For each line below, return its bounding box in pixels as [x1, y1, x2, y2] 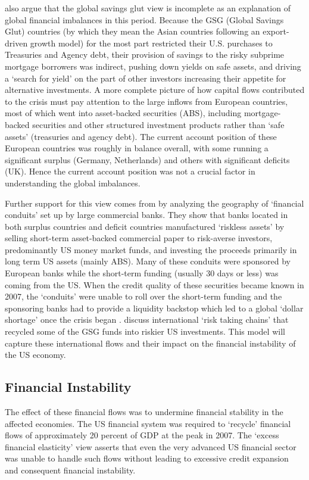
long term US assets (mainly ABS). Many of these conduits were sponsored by [5, 255, 291, 267]
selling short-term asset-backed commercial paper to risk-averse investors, [5, 232, 273, 244]
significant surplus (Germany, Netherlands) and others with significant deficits [5, 153, 290, 166]
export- [263, 25, 289, 38]
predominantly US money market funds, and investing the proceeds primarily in [5, 243, 297, 255]
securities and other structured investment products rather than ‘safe [32, 118, 285, 130]
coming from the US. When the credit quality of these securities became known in [5, 278, 304, 291]
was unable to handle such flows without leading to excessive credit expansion [5, 452, 289, 465]
